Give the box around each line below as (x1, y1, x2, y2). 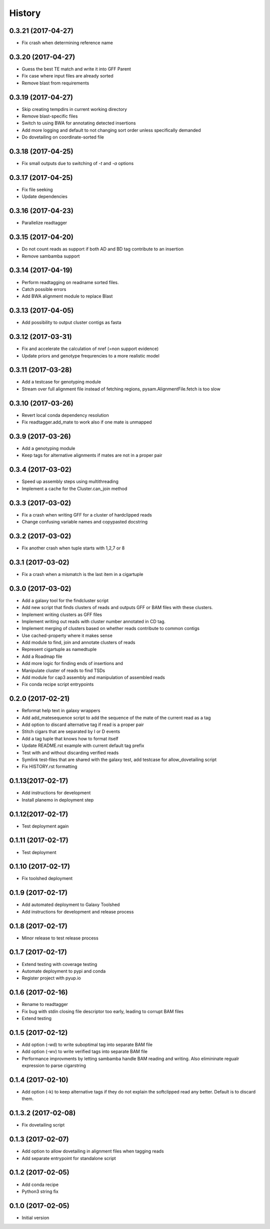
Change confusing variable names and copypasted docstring (21, 519, 148, 524)
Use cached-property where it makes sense (21, 632, 112, 638)
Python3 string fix (21, 1188, 58, 1194)
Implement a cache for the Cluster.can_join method (21, 485, 127, 491)
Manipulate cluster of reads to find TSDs (21, 667, 105, 673)
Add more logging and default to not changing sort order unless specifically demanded (21, 127, 201, 133)
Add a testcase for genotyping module (21, 379, 101, 385)
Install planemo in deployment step (21, 796, 94, 802)
